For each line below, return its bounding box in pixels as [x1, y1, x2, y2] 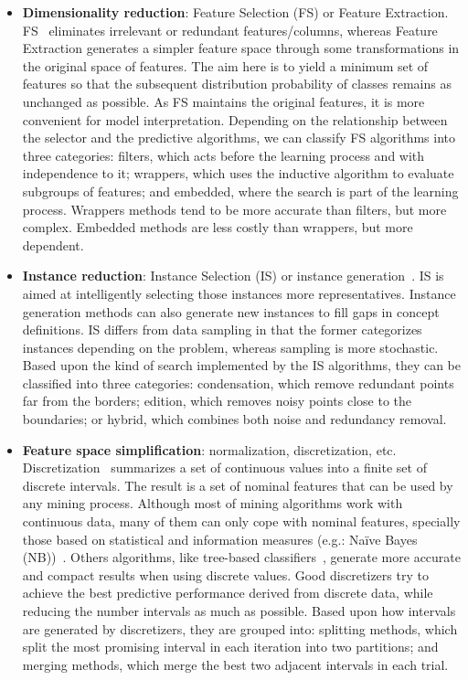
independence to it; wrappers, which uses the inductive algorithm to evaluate [22, 164, 454, 183]
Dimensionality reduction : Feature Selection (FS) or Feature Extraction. [22, 3, 449, 21]
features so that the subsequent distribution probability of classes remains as [22, 74, 452, 93]
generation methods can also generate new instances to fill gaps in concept [22, 302, 440, 321]
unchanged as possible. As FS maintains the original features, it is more [22, 91, 425, 111]
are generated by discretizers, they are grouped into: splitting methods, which [22, 619, 458, 638]
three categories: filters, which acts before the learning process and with [22, 145, 425, 165]
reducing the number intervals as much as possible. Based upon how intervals [22, 601, 456, 620]
